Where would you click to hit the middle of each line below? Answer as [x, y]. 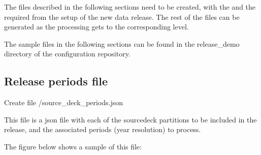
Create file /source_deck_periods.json [64, 102]
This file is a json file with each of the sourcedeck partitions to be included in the [130, 119]
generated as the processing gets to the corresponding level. [96, 27]
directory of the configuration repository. [67, 54]
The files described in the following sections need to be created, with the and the [130, 7]
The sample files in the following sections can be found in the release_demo [122, 43]
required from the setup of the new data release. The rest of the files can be [122, 17]
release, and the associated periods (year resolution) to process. [103, 129]
